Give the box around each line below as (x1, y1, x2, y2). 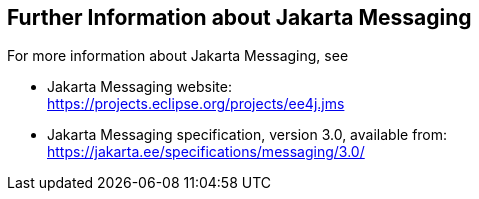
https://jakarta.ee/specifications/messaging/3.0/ (47, 143, 365, 161)
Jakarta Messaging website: (47, 78, 232, 96)
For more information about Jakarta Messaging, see (7, 47, 349, 65)
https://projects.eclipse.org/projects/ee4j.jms (47, 95, 345, 113)
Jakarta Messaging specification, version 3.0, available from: (47, 126, 448, 144)
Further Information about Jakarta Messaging (7, 5, 472, 30)
